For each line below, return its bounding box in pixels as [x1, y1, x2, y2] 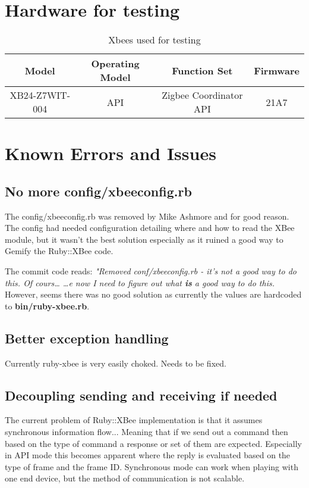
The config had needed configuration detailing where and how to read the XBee [5, 221, 295, 234]
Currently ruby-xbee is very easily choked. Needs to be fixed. [5, 356, 226, 369]
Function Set [172, 63, 233, 77]
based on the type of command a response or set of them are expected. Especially [5, 437, 302, 449]
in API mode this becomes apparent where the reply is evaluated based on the [5, 449, 291, 461]
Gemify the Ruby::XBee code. [5, 245, 113, 257]
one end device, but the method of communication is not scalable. [5, 472, 245, 484]
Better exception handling [5, 329, 169, 347]
